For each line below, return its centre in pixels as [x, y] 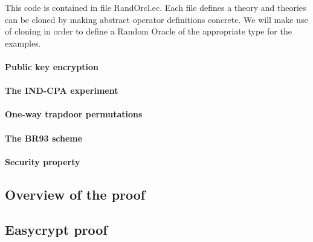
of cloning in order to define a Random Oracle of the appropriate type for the [148, 31]
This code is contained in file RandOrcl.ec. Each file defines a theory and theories [156, 7]
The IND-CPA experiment [62, 90]
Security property [43, 161]
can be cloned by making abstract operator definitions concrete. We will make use [156, 19]
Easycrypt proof [56, 230]
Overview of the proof [75, 194]
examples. [23, 43]
